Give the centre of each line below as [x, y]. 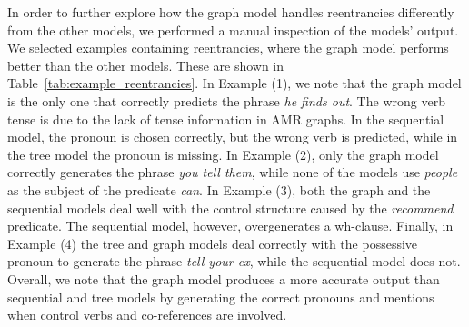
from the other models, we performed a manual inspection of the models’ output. [233, 30]
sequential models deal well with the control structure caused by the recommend [230, 208]
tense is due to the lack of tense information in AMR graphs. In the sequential [226, 119]
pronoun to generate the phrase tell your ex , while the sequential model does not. [234, 261]
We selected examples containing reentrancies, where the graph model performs [228, 48]
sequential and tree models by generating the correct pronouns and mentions [221, 297]
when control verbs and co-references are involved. [147, 315]
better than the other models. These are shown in [146, 65]
